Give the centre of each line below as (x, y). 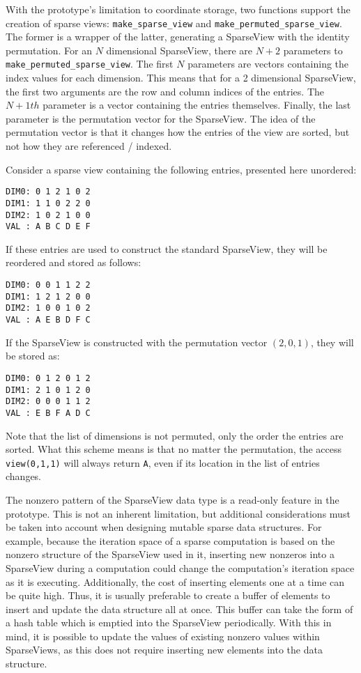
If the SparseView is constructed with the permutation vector (137, 342)
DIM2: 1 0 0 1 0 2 (48, 308)
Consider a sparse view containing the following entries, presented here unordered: (181, 169)
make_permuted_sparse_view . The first (90, 64)
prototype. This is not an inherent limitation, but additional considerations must (178, 513)
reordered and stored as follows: (74, 262)
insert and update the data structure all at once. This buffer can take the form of (179, 609)
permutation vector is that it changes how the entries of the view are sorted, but (178, 132)
